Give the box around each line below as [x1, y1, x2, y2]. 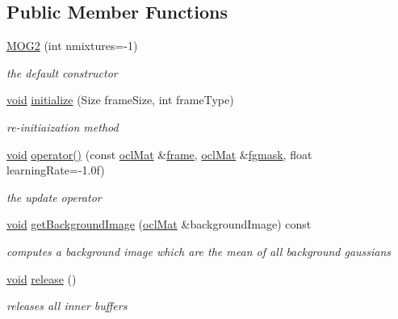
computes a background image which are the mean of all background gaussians [6, 242, 392, 259]
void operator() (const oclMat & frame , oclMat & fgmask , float [6, 145, 312, 162]
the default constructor [6, 64, 118, 81]
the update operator [6, 188, 102, 205]
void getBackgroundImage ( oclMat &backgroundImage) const [6, 216, 312, 233]
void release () [6, 270, 77, 287]
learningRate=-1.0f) [6, 162, 105, 178]
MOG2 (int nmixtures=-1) [6, 37, 138, 54]
